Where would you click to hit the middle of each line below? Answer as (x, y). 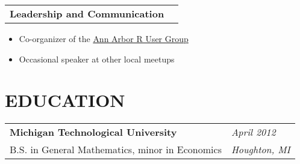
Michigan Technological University (93, 132)
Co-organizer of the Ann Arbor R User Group (104, 38)
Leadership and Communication (87, 14)
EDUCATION (65, 100)
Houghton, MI (261, 150)
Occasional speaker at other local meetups (97, 59)
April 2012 (253, 132)
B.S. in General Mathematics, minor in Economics (116, 150)
